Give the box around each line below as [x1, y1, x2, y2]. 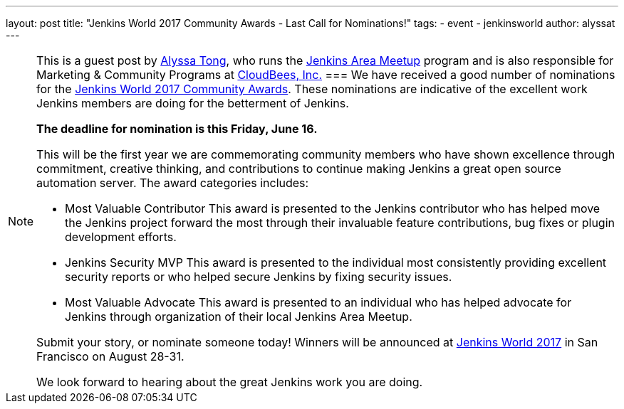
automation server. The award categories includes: [36, 176, 309, 190]
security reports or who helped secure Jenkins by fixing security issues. [65, 270, 452, 284]
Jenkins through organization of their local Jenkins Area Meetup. [65, 309, 412, 324]
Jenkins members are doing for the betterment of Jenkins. [36, 96, 349, 110]
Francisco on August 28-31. [36, 349, 184, 363]
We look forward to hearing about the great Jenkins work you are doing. [36, 375, 423, 389]
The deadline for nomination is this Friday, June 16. [36, 122, 318, 136]
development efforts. [65, 230, 177, 244]
